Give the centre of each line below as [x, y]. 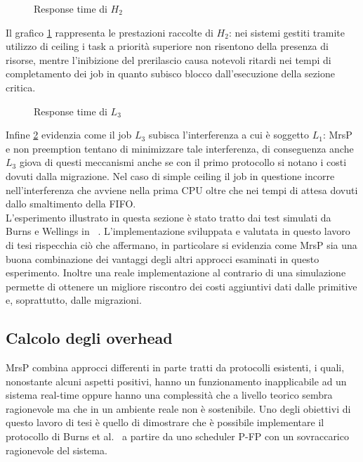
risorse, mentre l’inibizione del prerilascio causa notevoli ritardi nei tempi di [169, 59]
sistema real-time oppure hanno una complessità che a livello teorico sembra [169, 395]
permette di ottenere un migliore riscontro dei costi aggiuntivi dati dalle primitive [181, 286]
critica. [21, 87]
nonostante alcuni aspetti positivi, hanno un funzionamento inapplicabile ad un [176, 381]
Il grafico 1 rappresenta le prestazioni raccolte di [110, 32]
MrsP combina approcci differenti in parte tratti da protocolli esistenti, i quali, [175, 367]
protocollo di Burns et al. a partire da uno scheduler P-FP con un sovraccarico [177, 436]
